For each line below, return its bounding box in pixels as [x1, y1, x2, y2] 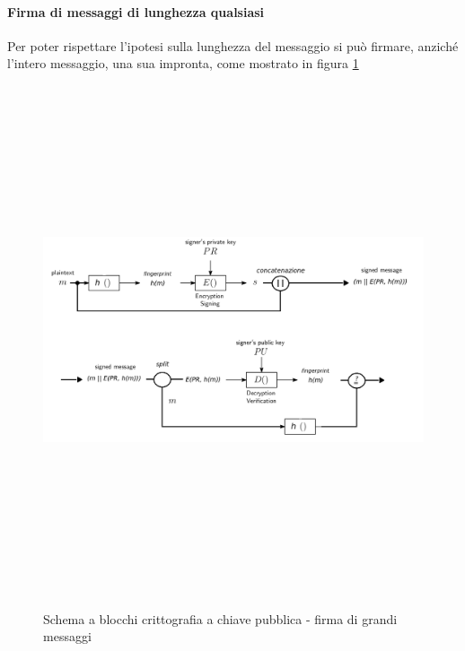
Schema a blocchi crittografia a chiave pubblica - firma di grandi [43, 609, 398, 628]
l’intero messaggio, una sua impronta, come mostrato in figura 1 [7, 54, 359, 73]
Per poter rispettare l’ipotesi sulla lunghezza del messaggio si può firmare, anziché [7, 36, 459, 55]
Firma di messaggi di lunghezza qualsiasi [7, 2, 265, 21]
